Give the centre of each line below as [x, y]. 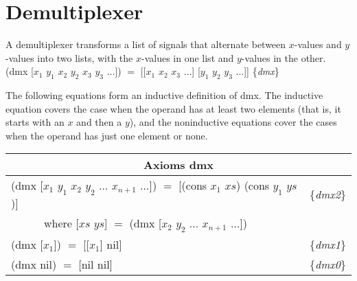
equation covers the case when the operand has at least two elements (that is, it [173, 108]
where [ [61, 223]
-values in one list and [188, 57]
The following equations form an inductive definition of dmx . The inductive [164, 95]
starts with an [35, 122]
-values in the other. [284, 57]
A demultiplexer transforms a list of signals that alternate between [146, 44]
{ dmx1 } [328, 244]
